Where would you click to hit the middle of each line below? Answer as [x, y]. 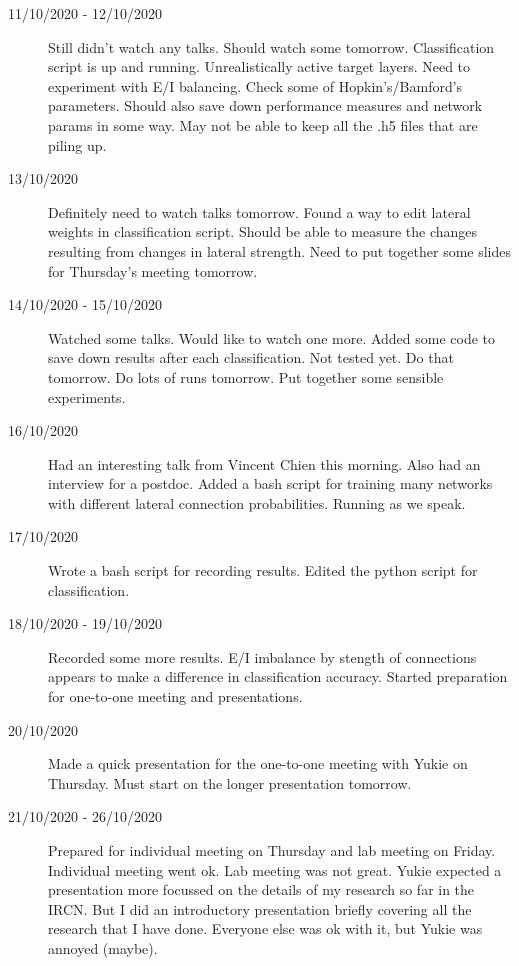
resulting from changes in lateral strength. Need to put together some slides [280, 250]
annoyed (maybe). [103, 947]
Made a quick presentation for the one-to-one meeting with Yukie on [258, 763]
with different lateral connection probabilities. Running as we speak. [257, 502]
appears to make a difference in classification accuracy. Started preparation [278, 676]
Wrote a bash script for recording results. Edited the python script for [263, 570]
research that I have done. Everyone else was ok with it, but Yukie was [265, 928]
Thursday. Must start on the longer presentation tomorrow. [230, 782]
